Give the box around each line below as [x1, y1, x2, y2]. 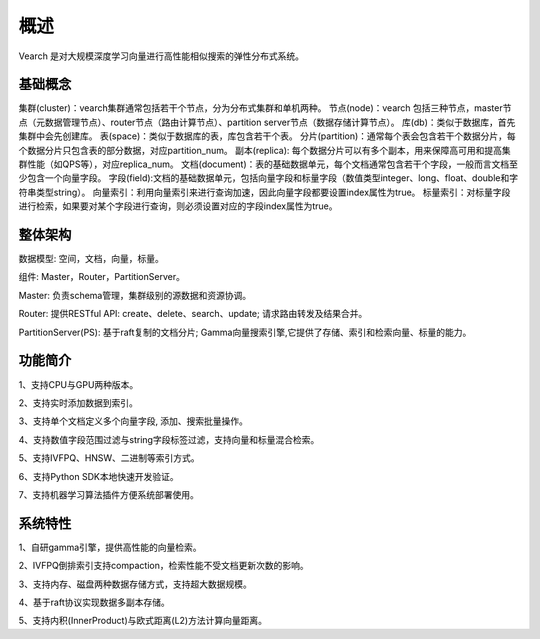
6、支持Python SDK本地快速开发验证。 [18, 470, 179, 482]
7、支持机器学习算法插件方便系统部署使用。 [18, 488, 199, 500]
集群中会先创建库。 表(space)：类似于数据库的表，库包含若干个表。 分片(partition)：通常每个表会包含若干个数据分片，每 [18, 130, 517, 142]
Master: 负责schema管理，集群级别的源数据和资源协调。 [18, 289, 252, 301]
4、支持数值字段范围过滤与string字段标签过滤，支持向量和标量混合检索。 [18, 433, 320, 445]
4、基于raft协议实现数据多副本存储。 [18, 596, 170, 608]
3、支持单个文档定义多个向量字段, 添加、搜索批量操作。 [18, 415, 249, 427]
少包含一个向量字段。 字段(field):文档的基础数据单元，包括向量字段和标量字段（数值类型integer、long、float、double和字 [18, 172, 519, 184]
